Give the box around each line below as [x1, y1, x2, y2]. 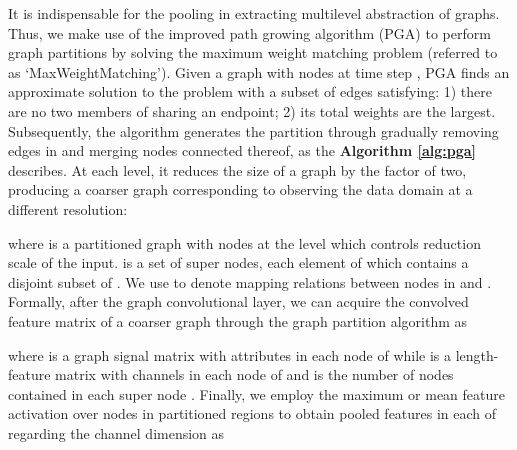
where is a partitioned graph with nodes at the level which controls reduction [8, 232, 481, 253]
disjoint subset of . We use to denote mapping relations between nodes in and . [8, 271, 492, 292]
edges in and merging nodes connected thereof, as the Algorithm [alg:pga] [8, 140, 476, 161]
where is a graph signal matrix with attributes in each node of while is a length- [8, 344, 499, 365]
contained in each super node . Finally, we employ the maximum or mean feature [8, 383, 505, 404]
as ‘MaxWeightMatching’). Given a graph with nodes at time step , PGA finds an [8, 61, 510, 82]
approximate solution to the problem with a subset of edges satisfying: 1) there [8, 81, 492, 102]
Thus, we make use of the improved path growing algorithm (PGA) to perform [8, 22, 491, 43]
